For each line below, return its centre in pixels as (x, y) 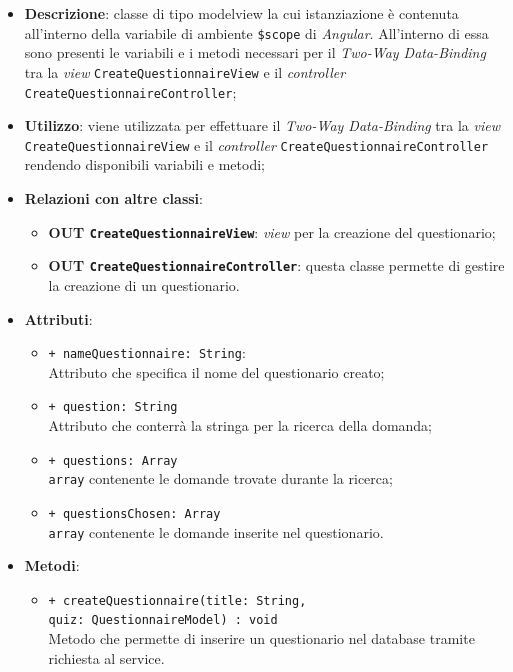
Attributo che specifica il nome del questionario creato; (216, 371)
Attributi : (58, 318)
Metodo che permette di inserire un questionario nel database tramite (261, 638)
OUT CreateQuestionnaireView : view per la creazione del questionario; (272, 231)
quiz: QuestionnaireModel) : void (163, 620)
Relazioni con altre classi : (113, 198)
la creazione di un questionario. (144, 284)
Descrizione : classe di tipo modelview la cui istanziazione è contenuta (241, 13)
